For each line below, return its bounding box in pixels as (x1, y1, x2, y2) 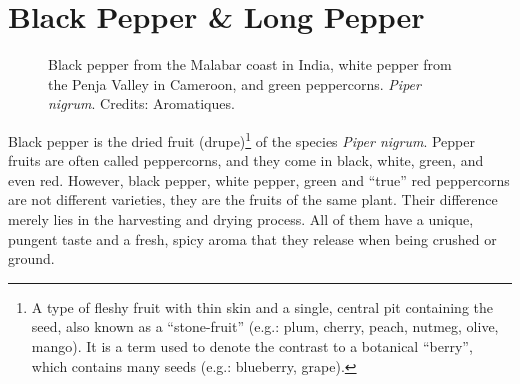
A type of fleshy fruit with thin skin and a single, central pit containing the (31, 296, 493, 317)
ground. (8, 248, 55, 269)
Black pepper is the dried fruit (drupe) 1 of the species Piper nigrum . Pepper (8, 127, 475, 151)
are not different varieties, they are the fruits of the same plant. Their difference (8, 189, 498, 210)
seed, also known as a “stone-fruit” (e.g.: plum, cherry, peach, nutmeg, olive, (31, 316, 499, 337)
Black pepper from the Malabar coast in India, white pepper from (48, 54, 452, 75)
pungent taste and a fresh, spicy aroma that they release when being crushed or (8, 228, 497, 249)
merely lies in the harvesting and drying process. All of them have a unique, (8, 208, 474, 229)
